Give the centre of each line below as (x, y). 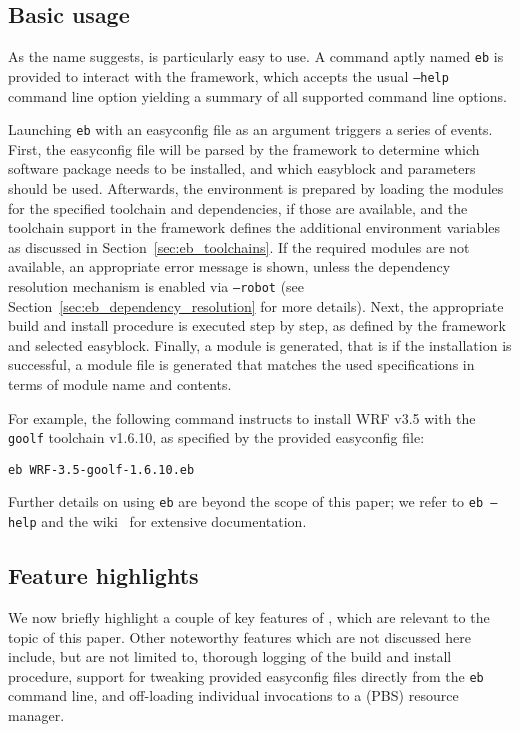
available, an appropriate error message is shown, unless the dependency (229, 266)
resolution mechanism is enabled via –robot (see (156, 285)
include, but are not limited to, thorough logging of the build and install (230, 656)
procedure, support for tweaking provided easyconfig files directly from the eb (246, 675)
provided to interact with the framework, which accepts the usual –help (228, 75)
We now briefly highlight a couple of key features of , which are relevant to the (249, 616)
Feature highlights (103, 575)
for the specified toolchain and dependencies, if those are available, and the (238, 207)
